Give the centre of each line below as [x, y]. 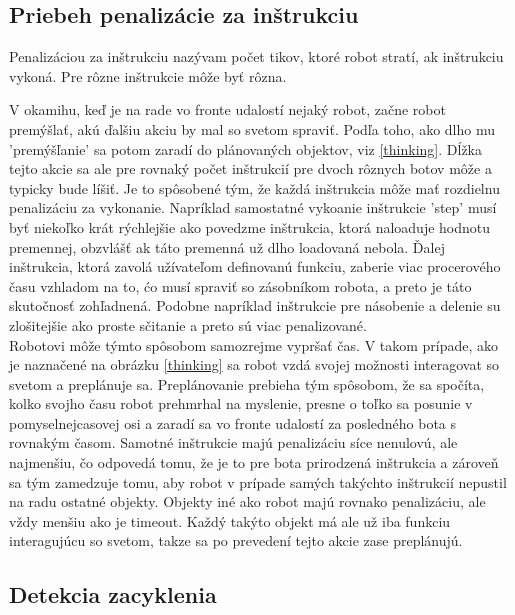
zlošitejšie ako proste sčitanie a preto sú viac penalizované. [188, 324]
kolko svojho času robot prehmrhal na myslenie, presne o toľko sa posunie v [241, 403]
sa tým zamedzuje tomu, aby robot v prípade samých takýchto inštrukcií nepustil [258, 481]
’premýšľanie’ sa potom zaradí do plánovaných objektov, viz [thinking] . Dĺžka [245, 148]
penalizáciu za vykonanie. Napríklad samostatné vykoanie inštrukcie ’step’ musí [253, 207]
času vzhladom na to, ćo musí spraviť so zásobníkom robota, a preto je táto [240, 285]
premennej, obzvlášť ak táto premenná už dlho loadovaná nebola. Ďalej [227, 246]
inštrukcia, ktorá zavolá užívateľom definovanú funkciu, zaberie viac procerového [255, 266]
